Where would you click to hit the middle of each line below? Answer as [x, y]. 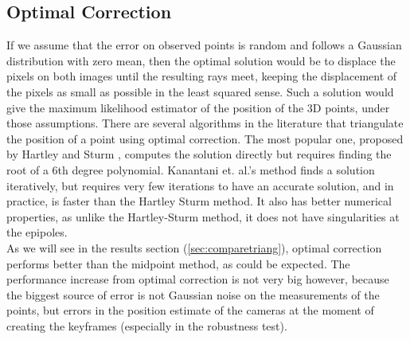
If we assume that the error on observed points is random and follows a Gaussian [204, 45]
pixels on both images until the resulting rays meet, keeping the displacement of [202, 76]
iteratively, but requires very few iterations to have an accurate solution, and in [200, 185]
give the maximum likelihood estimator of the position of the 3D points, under [198, 107]
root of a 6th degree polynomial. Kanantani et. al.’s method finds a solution [191, 169]
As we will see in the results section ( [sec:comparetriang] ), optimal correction [194, 247]
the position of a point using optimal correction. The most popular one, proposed [205, 138]
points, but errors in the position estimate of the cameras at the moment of [190, 310]
